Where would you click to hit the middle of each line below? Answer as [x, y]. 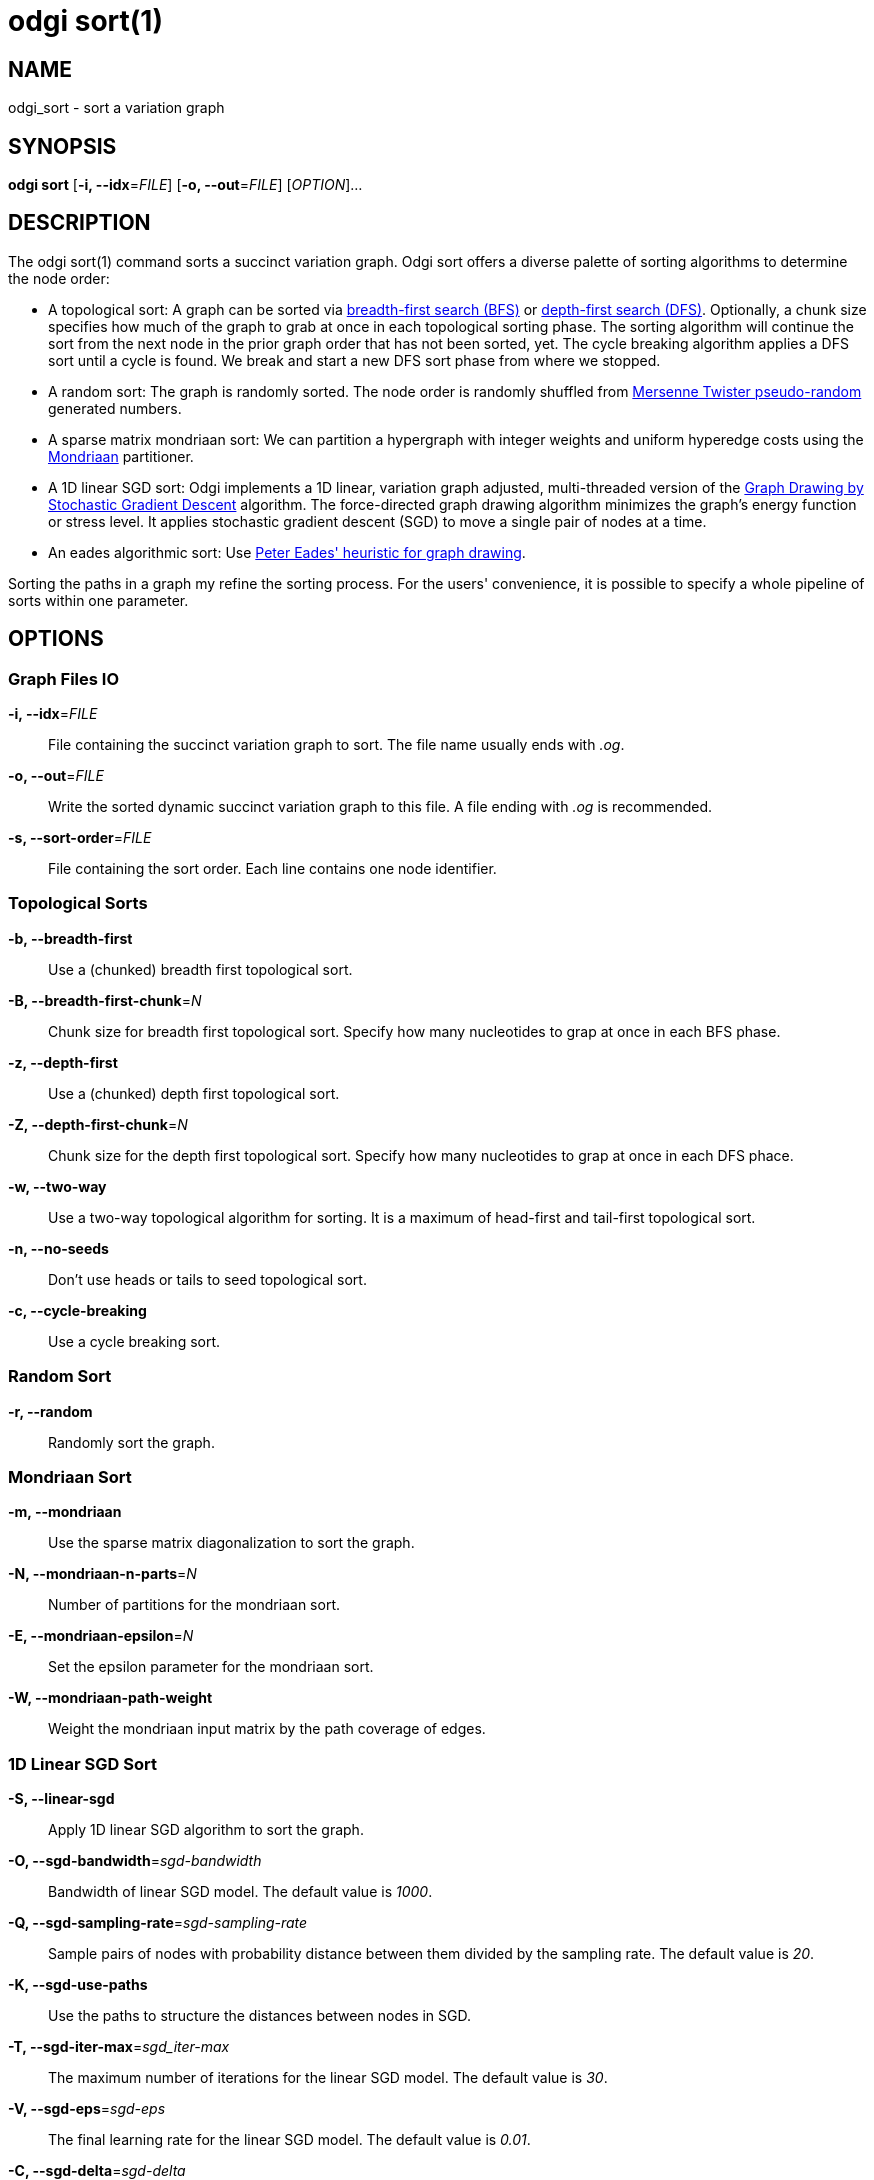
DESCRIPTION [79, 223]
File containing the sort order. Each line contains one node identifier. [272, 869]
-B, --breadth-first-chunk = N [105, 1000]
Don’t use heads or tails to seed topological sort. [207, 1279]
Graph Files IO [64, 678]
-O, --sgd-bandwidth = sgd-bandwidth [135, 1861]
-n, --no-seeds [58, 1248]
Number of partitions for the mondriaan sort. [194, 1605]
